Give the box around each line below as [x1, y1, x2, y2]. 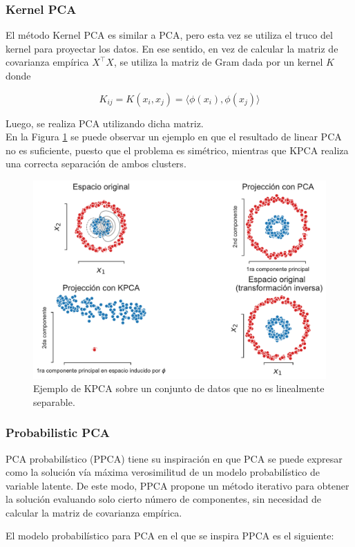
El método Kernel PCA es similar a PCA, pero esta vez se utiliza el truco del [6, 28, 333, 42]
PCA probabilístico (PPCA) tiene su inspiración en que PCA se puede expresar [6, 451, 343, 465]
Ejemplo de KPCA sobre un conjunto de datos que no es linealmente [33, 381, 325, 396]
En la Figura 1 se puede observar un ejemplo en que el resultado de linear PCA [6, 129, 342, 144]
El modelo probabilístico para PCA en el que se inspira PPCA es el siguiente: [6, 528, 334, 543]
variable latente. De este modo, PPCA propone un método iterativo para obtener [6, 478, 349, 492]
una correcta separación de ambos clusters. [6, 156, 186, 171]
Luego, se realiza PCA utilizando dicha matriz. [6, 115, 204, 130]
